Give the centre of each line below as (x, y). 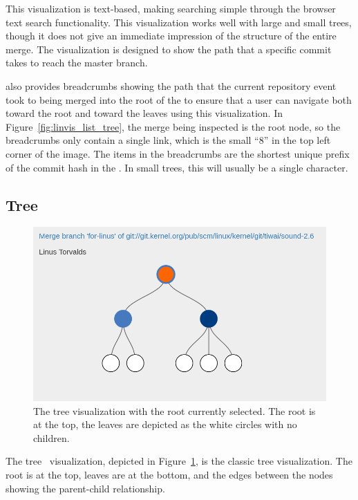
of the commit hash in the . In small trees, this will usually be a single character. (177, 167)
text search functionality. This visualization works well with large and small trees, (179, 22)
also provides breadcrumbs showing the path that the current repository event (171, 85)
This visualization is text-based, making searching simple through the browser (171, 8)
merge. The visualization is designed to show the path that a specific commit (169, 49)
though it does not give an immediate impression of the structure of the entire (171, 36)
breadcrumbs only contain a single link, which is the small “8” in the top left (168, 140)
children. (51, 437)
